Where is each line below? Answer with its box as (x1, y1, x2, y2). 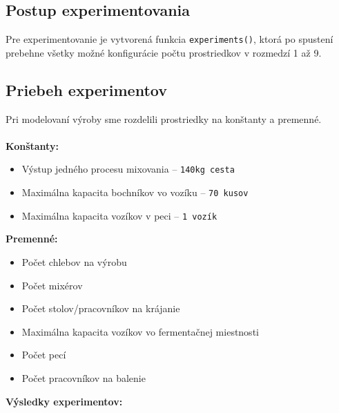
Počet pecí (21, 347, 66, 362)
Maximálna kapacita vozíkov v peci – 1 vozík (21, 208, 217, 222)
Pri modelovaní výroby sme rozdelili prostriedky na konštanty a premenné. (6, 111, 322, 126)
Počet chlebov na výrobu (21, 255, 127, 269)
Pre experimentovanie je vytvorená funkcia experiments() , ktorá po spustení (6, 32, 333, 46)
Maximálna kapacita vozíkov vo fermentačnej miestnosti (21, 324, 259, 338)
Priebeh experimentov (6, 79, 167, 100)
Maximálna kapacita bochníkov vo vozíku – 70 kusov (21, 185, 249, 200)
